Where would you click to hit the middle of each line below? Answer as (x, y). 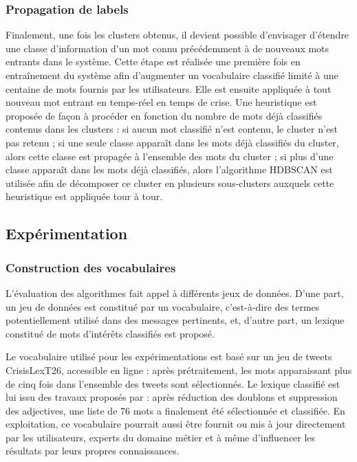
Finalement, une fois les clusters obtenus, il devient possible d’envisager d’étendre (177, 35)
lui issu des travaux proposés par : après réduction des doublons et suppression (172, 397)
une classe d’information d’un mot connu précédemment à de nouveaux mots (167, 48)
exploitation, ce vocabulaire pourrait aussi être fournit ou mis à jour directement (176, 424)
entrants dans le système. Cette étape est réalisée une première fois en (153, 62)
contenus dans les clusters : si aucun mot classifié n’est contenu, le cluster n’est (172, 129)
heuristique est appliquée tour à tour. (84, 196)
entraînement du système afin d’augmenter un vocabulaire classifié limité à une (172, 75)
